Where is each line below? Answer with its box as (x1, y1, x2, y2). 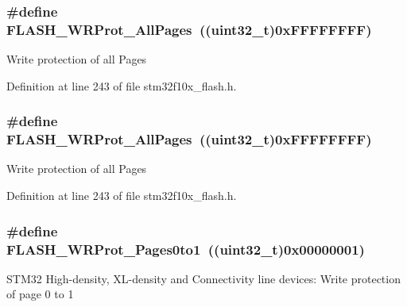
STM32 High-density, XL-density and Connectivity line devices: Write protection (6, 270, 401, 286)
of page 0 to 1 (6, 286, 74, 302)
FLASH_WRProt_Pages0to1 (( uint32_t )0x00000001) (6, 239, 365, 259)
